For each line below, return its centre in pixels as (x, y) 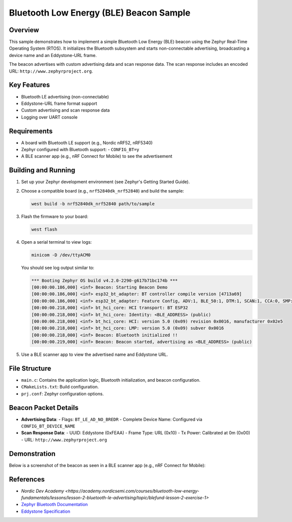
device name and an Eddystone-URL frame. (53, 55)
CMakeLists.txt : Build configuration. (60, 387)
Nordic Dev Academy (43, 491)
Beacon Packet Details (44, 408)
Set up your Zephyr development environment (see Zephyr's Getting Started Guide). (105, 182)
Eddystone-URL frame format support (59, 103)
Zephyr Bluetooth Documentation (55, 504)
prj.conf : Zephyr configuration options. (63, 394)
